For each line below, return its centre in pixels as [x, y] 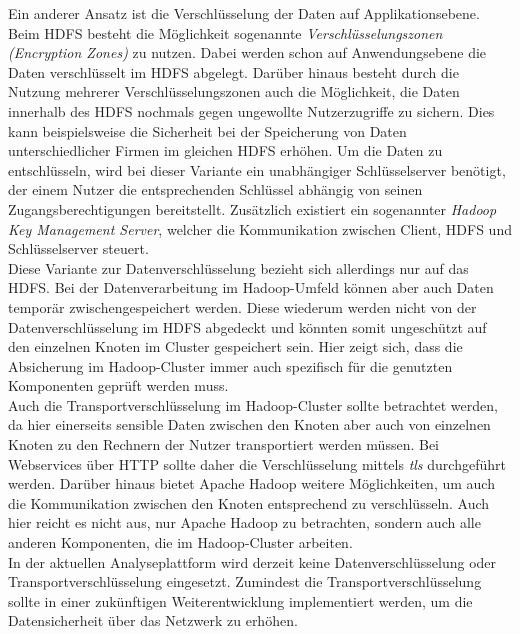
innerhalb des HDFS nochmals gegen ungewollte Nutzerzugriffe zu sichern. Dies [251, 110]
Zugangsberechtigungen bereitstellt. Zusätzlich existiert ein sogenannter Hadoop [252, 208]
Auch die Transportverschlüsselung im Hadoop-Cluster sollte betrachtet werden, [253, 404]
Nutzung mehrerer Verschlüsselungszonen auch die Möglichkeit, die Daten [234, 91]
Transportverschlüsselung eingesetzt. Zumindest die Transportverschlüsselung [245, 581]
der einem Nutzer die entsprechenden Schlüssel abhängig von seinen [215, 189]
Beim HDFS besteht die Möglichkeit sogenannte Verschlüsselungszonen [225, 32]
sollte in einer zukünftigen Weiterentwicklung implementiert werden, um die [240, 600]
